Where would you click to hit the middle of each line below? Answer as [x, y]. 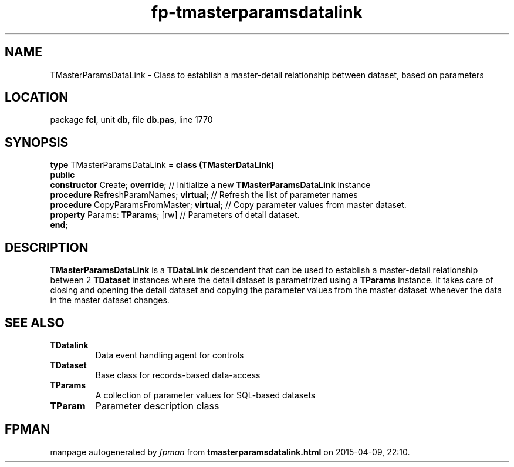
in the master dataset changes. [110, 300]
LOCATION [37, 98]
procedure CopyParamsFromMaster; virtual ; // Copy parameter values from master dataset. [228, 205]
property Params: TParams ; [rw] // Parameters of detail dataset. [175, 215]
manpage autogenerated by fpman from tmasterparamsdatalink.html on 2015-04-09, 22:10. [230, 452]
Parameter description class [157, 406]
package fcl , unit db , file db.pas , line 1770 [131, 120]
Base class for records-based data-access [178, 375]
